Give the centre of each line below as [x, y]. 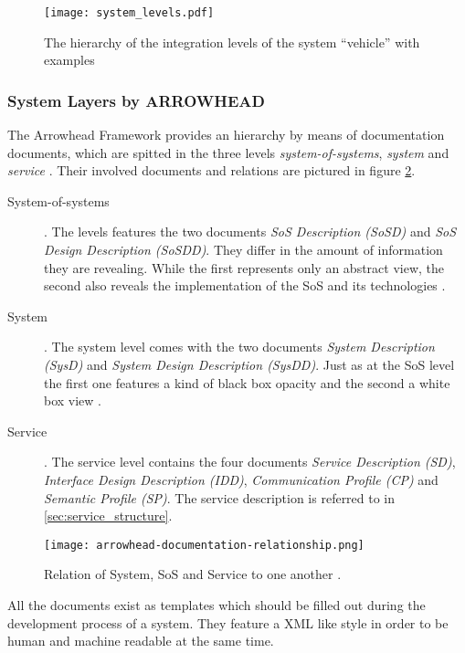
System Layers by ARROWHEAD [136, 100]
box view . [73, 400]
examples [69, 60]
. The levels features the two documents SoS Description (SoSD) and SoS [250, 232]
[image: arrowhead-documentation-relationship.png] [204, 545]
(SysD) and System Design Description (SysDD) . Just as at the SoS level [249, 364]
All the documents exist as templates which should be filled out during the [217, 605]
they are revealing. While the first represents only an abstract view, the [244, 267]
